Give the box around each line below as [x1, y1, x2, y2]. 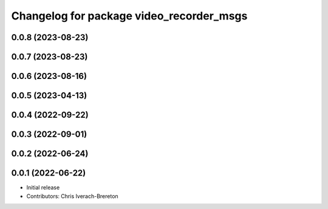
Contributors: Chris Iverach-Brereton [26, 192, 118, 200]
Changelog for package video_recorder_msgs [11, 9, 248, 22]
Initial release [26, 184, 60, 191]
